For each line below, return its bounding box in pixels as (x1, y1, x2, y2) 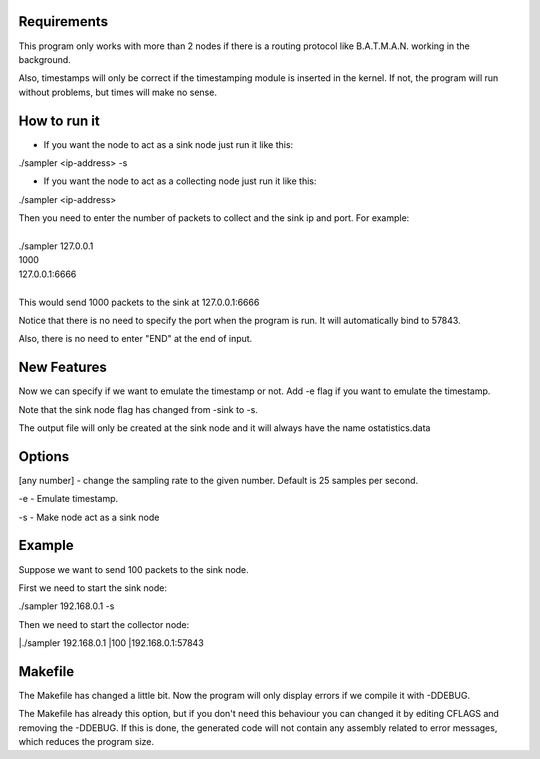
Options (18, 448, 70, 465)
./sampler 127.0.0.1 (18, 240, 94, 252)
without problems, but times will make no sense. (18, 86, 217, 98)
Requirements (18, 13, 109, 30)
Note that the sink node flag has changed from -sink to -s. (18, 403, 259, 415)
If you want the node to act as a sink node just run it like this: (43, 138, 294, 150)
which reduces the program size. (18, 736, 155, 748)
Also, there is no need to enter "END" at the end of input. (18, 333, 253, 345)
